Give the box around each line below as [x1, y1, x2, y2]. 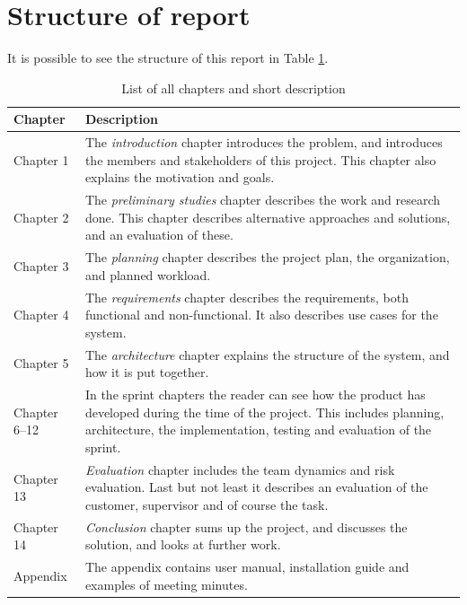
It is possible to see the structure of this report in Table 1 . [7, 48, 329, 67]
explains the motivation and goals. [84, 168, 275, 187]
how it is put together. [84, 363, 209, 381]
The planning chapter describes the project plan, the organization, [84, 248, 450, 267]
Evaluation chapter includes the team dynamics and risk [84, 460, 395, 478]
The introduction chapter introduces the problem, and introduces [84, 133, 443, 152]
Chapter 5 [13, 354, 69, 373]
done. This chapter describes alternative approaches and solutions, [84, 207, 451, 226]
